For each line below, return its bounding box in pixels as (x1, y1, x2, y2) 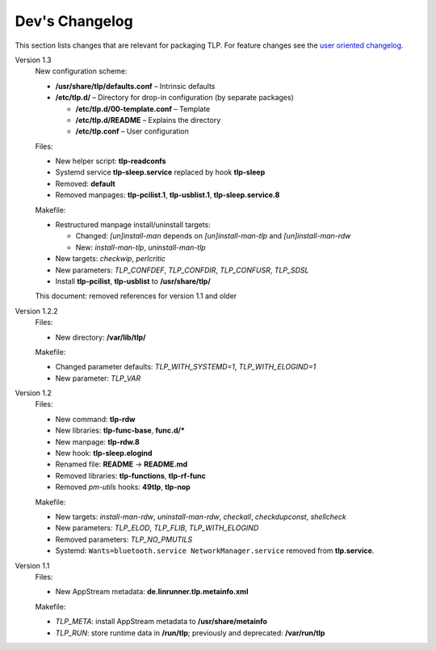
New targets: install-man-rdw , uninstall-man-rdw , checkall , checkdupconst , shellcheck (55, 512, 346, 521)
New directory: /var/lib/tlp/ (55, 332, 146, 342)
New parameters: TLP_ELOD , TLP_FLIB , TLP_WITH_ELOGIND (55, 523, 259, 533)
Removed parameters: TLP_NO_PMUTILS (55, 534, 193, 544)
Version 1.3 (15, 55, 52, 65)
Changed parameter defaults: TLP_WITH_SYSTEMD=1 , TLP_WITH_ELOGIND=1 (55, 362, 317, 372)
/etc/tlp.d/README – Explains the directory (75, 115, 221, 125)
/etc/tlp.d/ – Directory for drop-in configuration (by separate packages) (55, 93, 295, 103)
